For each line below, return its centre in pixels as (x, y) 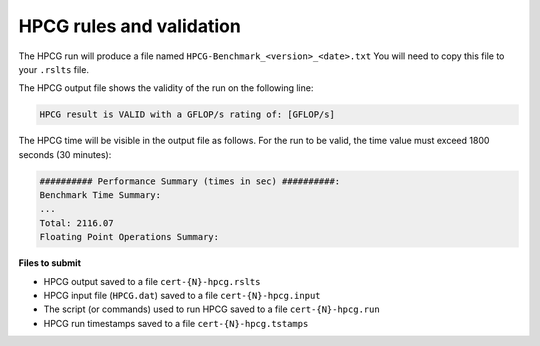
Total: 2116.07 (76, 223)
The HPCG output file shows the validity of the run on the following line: (166, 88)
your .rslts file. (54, 69)
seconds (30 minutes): (65, 154)
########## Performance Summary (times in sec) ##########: (190, 181)
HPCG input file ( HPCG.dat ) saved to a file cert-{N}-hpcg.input (182, 295)
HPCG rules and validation (130, 26)
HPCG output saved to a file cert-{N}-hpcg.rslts (152, 281)
